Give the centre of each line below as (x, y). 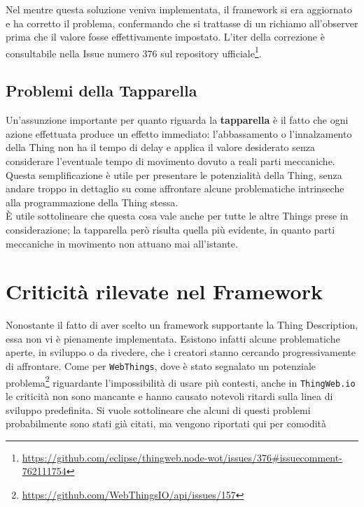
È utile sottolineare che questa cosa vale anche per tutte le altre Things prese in (177, 216)
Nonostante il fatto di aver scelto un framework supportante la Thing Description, (182, 325)
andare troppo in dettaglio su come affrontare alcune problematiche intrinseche (175, 188)
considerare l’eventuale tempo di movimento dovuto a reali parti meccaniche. (170, 161)
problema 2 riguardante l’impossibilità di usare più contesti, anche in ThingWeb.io (181, 381)
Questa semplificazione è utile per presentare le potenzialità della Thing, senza (174, 174)
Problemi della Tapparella (101, 91)
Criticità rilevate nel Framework (164, 291)
